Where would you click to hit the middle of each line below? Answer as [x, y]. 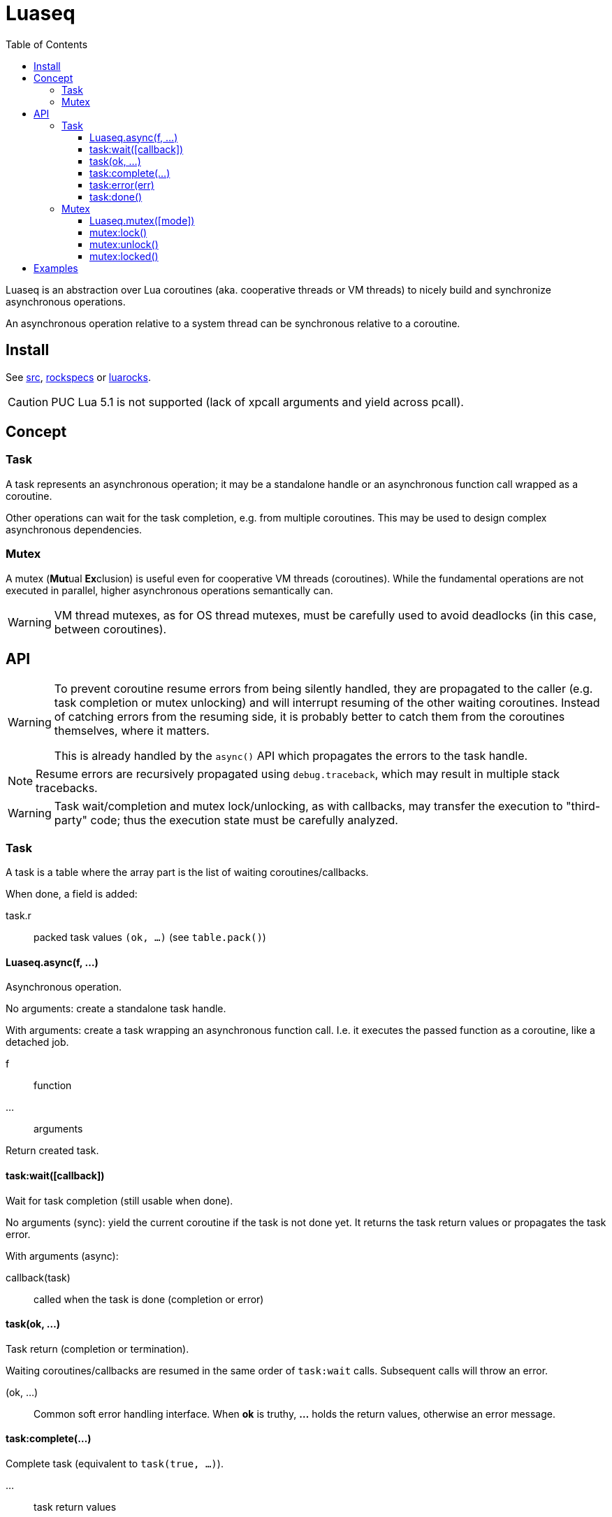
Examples [56, 268]
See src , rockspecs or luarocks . [78, 377]
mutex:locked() [124, 256]
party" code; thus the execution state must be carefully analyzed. [226, 820]
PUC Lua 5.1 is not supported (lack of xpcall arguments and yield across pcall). [257, 402]
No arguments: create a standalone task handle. [116, 1009]
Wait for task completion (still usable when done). [119, 1200]
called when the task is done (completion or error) [149, 1299]
